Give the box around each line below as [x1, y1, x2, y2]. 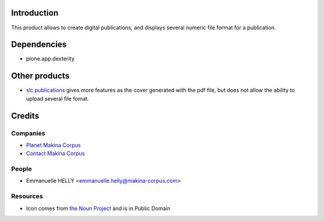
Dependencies [11, 40, 67, 50]
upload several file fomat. [26, 95, 89, 102]
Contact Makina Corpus [26, 150, 85, 157]
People [11, 165, 32, 173]
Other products [11, 71, 70, 81]
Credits [11, 111, 40, 121]
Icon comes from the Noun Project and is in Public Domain [26, 204, 170, 212]
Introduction [11, 8, 59, 18]
